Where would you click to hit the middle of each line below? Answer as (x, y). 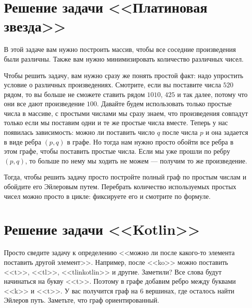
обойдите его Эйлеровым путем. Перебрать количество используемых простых (120, 186)
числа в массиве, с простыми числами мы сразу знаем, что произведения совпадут (126, 113)
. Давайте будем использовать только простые (165, 104)
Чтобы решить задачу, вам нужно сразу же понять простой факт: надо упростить (124, 75)
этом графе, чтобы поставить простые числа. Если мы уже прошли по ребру (117, 151)
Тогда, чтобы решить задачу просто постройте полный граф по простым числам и (125, 177)
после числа (180, 132)
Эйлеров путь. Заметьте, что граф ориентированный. (82, 300)
